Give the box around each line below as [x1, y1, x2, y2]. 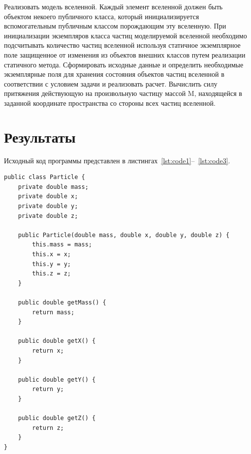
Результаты [4, 126, 76, 147]
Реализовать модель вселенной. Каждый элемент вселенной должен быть [4, 1, 223, 11]
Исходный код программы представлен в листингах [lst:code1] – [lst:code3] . [4, 155, 230, 165]
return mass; [32, 308, 75, 316]
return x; [32, 347, 64, 354]
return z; [32, 424, 64, 431]
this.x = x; [32, 251, 71, 258]
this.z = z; [32, 270, 71, 277]
